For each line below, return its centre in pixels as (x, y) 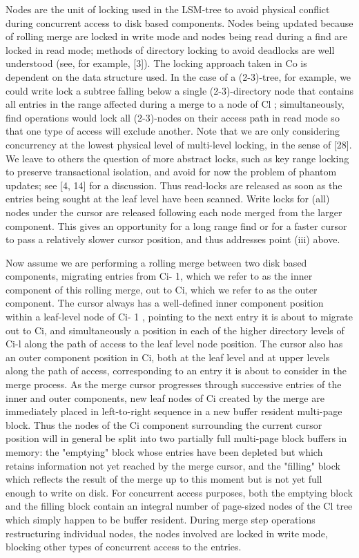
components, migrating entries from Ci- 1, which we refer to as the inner (159, 276)
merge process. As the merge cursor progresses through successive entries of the (174, 384)
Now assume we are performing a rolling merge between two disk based (156, 262)
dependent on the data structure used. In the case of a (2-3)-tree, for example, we (178, 76)
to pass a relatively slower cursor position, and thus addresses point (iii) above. (173, 239)
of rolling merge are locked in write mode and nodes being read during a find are (177, 36)
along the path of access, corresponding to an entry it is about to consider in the (176, 371)
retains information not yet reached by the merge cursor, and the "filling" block (173, 465)
